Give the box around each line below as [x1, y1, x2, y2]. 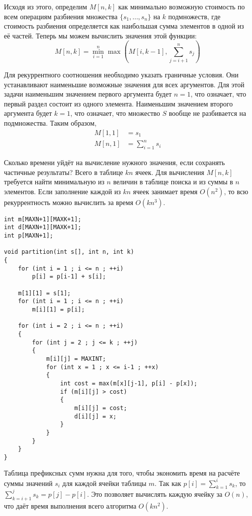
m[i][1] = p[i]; [32, 306, 85, 313]
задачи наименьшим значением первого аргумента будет [4, 89, 172, 99]
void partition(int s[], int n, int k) [4, 248, 134, 256]
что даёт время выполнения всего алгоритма [4, 500, 137, 511]
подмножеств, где [168, 11, 221, 21]
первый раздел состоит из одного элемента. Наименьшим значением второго [4, 98, 233, 108]
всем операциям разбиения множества [4, 11, 118, 21]
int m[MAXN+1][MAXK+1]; [4, 215, 82, 223]
